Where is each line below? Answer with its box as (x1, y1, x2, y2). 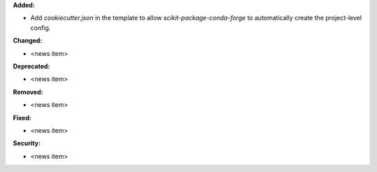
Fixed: (13, 113, 31, 122)
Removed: (13, 87, 43, 96)
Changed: (13, 36, 43, 45)
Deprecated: (13, 62, 50, 70)
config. (30, 23, 51, 31)
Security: (13, 139, 41, 148)
